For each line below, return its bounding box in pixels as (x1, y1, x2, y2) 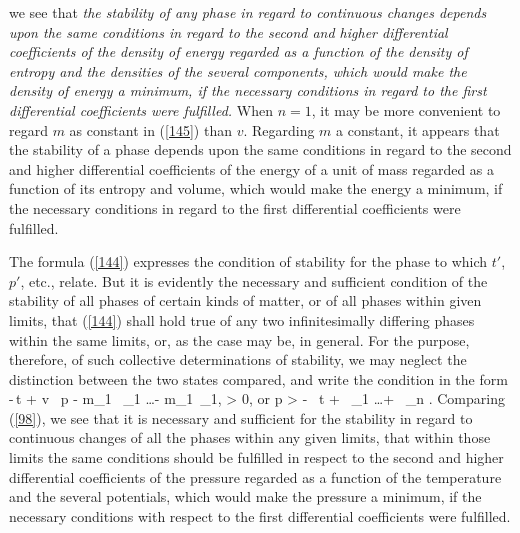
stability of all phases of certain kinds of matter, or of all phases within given (9, 290, 482, 311)
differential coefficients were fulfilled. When (9, 99, 273, 120)
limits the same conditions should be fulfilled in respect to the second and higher (9, 447, 504, 468)
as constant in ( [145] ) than (69, 119, 232, 140)
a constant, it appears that (336, 119, 500, 140)
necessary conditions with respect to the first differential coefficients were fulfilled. (9, 505, 511, 526)
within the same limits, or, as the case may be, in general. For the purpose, (9, 329, 470, 350)
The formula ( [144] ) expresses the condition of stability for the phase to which (9, 251, 488, 272)
